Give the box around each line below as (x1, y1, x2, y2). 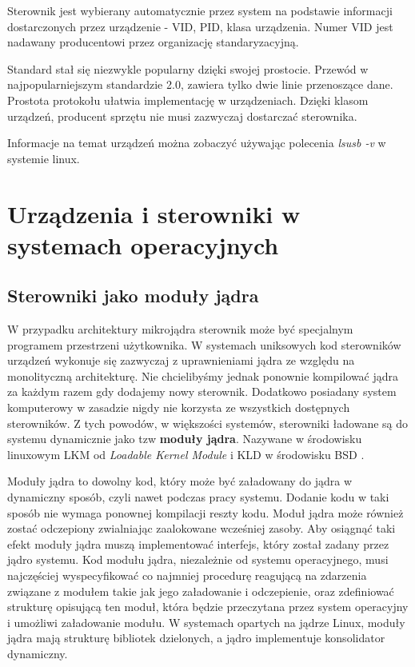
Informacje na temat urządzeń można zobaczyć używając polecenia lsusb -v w (7, 134, 386, 151)
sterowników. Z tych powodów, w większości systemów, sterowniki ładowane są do (7, 414, 409, 431)
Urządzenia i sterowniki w (7, 197, 301, 230)
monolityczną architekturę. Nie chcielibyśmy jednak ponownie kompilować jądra (7, 367, 399, 384)
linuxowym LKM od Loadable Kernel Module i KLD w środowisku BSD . (7, 445, 365, 462)
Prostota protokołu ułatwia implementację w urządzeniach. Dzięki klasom (7, 91, 369, 108)
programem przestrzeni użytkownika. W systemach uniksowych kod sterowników (7, 336, 401, 353)
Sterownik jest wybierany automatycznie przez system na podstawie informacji (7, 2, 393, 18)
